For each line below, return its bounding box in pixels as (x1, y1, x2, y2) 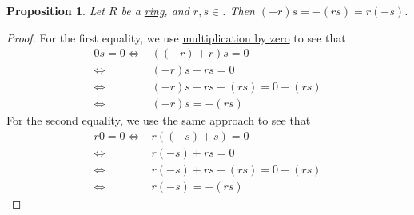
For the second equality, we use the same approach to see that (6, 112, 311, 129)
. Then (222, 2, 255, 18)
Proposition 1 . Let (6, 2, 105, 18)
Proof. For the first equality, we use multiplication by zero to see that (6, 29, 346, 46)
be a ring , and (121, 2, 189, 18)
